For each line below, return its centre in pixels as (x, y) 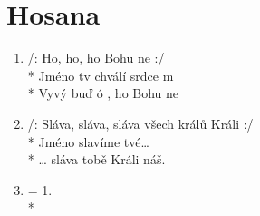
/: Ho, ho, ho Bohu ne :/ (96, 58)
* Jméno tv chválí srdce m (101, 75)
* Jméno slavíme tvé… (88, 141)
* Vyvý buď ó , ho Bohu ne (103, 93)
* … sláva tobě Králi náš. (96, 159)
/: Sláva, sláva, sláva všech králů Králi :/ (140, 123)
